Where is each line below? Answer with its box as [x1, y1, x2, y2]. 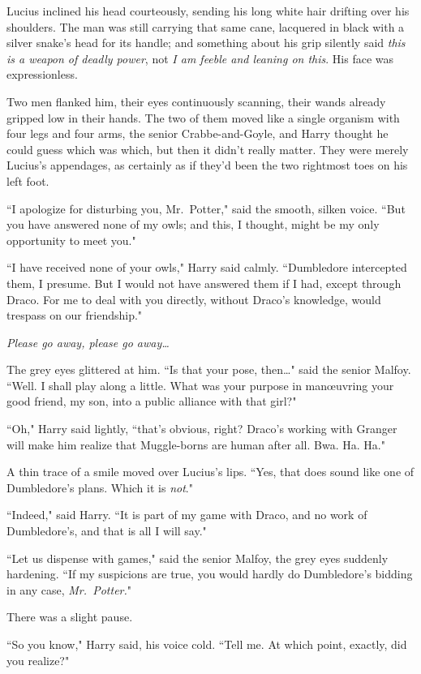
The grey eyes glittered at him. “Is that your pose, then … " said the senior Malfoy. [6, 361, 411, 378]
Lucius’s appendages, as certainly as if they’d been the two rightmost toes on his [6, 157, 408, 174]
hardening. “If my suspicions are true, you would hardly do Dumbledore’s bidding [6, 565, 413, 582]
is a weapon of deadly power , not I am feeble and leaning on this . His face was [6, 49, 394, 67]
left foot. [6, 172, 49, 189]
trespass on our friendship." [6, 307, 143, 324]
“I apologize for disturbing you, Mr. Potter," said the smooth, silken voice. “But [6, 200, 406, 217]
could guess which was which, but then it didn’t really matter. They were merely [6, 140, 409, 157]
